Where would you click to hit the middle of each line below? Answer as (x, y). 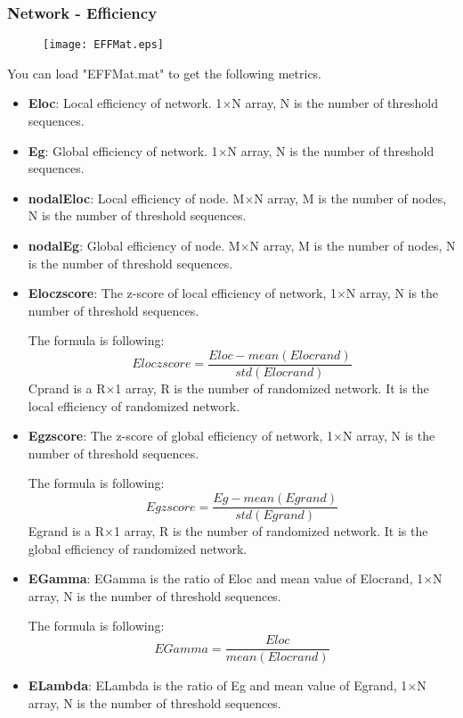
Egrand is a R (66, 531)
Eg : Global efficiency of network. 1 (123, 150)
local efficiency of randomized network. (134, 405)
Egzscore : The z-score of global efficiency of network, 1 (181, 436)
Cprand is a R (67, 388)
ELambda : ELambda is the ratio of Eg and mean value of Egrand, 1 (218, 685)
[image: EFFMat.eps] (104, 45)
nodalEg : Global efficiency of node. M (134, 246)
